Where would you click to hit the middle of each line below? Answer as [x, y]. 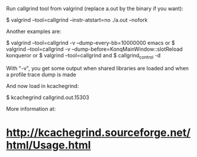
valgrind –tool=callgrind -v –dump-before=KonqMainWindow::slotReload [95, 49]
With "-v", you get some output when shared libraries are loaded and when [98, 68]
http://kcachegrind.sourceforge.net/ [98, 133]
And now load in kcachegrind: [43, 86]
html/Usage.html [49, 145]
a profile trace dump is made [41, 74]
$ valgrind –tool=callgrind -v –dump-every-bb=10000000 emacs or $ [91, 43]
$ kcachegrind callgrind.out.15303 [48, 97]
